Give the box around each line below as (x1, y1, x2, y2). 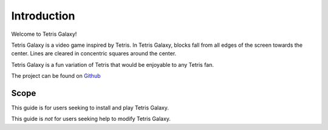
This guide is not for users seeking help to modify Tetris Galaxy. (11, 115, 171, 123)
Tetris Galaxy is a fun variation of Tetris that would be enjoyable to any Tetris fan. (11, 61, 214, 68)
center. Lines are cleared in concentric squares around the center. (11, 50, 177, 57)
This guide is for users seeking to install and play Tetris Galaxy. (11, 104, 169, 112)
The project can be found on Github (11, 72, 101, 80)
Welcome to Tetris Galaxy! (11, 30, 77, 38)
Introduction (11, 9, 75, 22)
